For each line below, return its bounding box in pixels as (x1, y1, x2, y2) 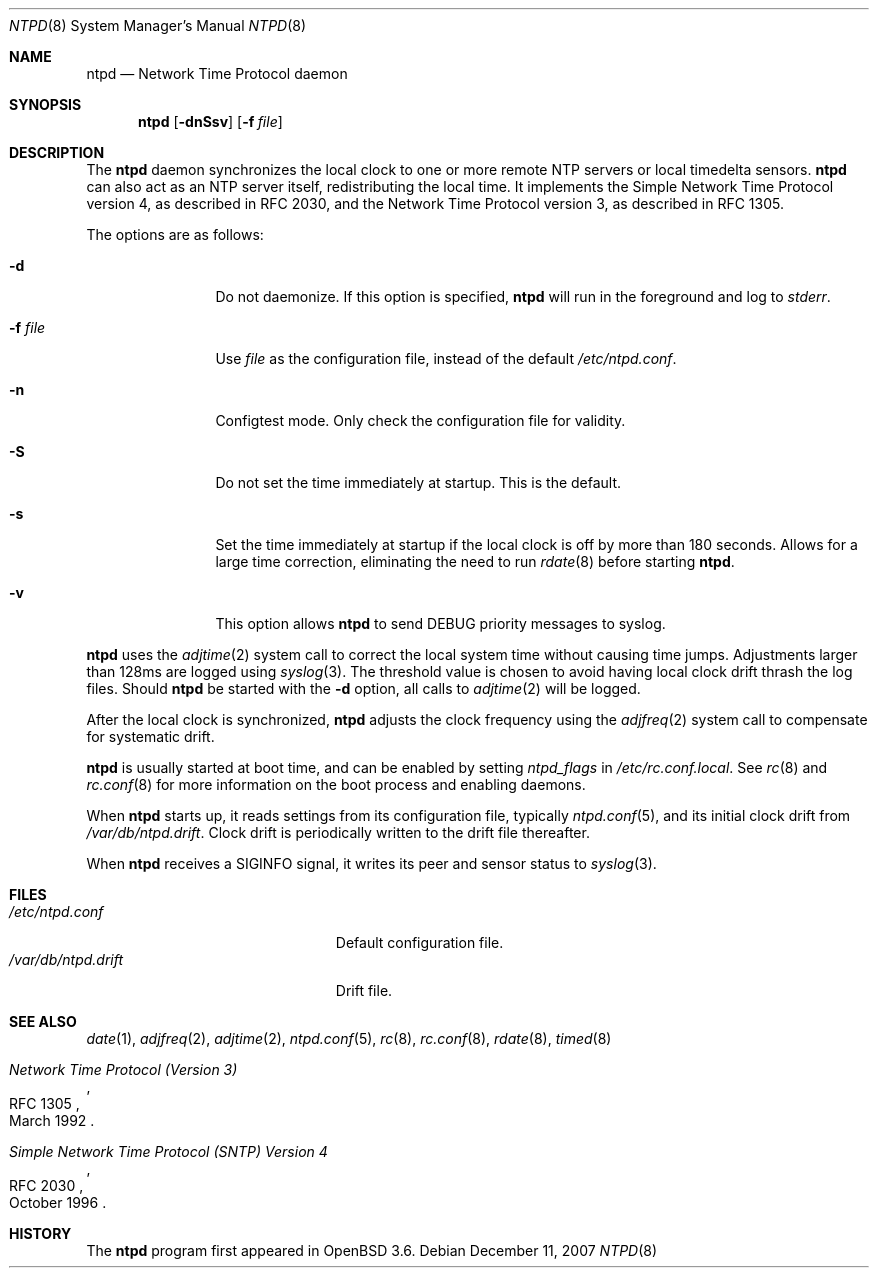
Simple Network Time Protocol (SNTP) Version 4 (9, 1143, 328, 1160)
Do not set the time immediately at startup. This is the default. (215, 474, 622, 491)
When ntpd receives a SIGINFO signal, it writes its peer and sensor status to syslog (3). (86, 855, 657, 872)
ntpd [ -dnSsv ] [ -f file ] (138, 113, 283, 130)
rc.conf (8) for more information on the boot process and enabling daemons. (86, 776, 586, 793)
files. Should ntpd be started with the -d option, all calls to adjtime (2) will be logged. (86, 680, 641, 697)
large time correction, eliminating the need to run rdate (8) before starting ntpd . (215, 553, 735, 570)
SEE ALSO (9, 1013, 77, 1030)
